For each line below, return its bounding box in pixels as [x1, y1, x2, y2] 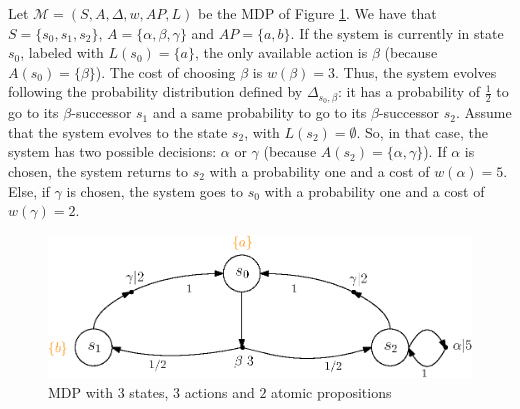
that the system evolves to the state [8, 121, 228, 142]
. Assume [455, 102, 512, 123]
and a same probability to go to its [152, 102, 367, 123]
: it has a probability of [337, 81, 481, 102]
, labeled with [20, 42, 104, 63]
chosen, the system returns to [8, 161, 189, 182]
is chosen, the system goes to [66, 180, 243, 201]
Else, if [8, 180, 50, 201]
